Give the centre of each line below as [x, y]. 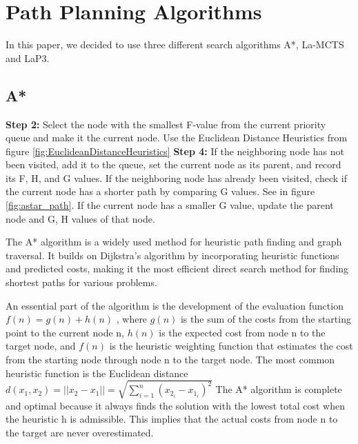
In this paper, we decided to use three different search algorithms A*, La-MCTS [175, 44]
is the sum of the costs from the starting [266, 319]
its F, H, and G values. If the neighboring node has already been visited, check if [176, 178]
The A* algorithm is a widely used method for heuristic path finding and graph [174, 242]
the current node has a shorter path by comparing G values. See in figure [160, 191]
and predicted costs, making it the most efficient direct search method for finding [177, 269]
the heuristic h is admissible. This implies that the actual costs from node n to [172, 419]
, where [132, 319]
